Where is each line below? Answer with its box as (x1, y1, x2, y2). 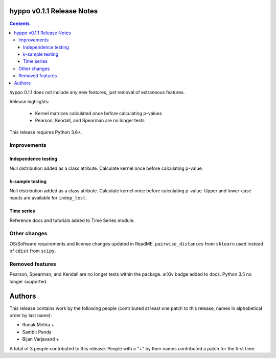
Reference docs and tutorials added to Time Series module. (9, 217, 135, 223)
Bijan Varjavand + (22, 336, 60, 342)
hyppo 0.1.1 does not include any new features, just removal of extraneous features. (9, 89, 185, 96)
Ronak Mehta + (22, 322, 55, 328)
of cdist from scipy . (9, 248, 56, 254)
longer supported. (9, 278, 48, 284)
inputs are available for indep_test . (9, 195, 87, 201)
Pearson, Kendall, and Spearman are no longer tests (35, 118, 145, 124)
